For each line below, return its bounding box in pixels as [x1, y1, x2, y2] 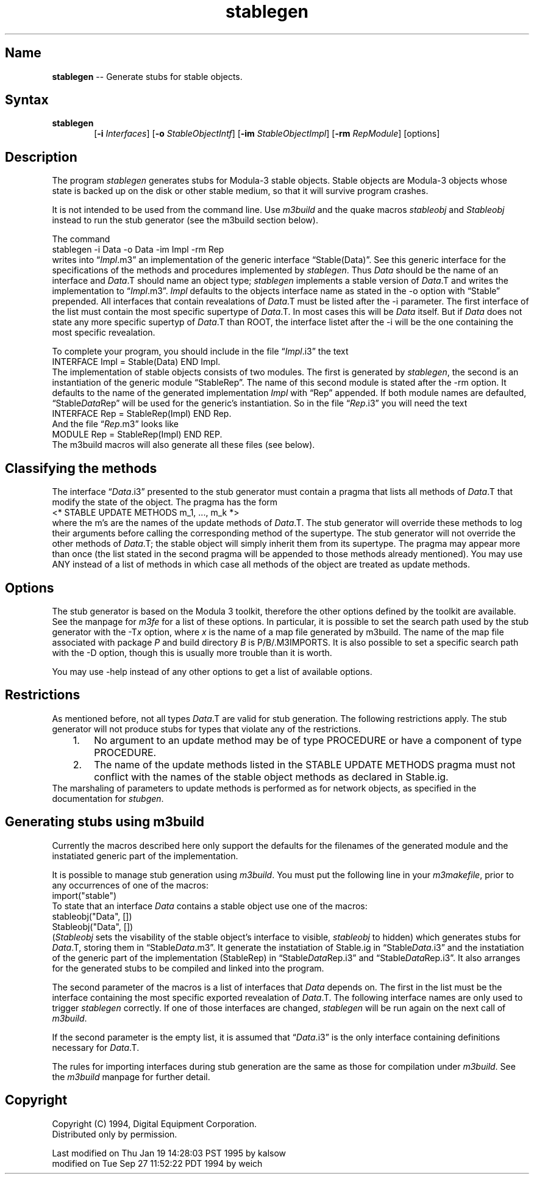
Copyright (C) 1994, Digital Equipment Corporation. [52, 1118, 257, 1129]
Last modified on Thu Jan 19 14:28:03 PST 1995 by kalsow [52, 1147, 287, 1158]
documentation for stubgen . [52, 793, 164, 804]
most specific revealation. [52, 327, 155, 338]
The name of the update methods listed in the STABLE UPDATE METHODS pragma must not [94, 758, 516, 771]
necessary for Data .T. [52, 1042, 140, 1053]
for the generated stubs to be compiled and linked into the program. [52, 962, 324, 973]
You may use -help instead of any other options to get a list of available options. [52, 666, 372, 677]
